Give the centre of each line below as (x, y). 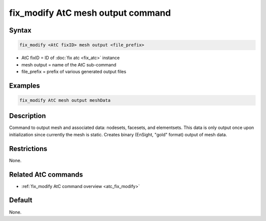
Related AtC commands (46, 174)
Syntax (20, 30)
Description (28, 116)
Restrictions (28, 148)
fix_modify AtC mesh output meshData (65, 100)
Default (21, 200)
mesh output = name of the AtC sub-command (69, 64)
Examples (25, 85)
